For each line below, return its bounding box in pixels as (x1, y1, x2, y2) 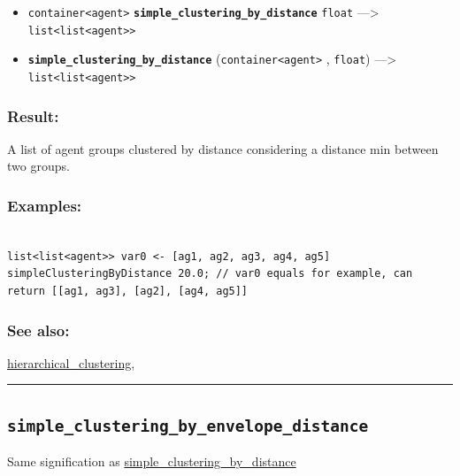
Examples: (7, 194, 82, 216)
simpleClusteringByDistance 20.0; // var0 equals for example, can (7, 267, 413, 280)
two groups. (7, 157, 70, 175)
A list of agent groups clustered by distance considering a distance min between (7, 139, 439, 157)
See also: (7, 319, 70, 341)
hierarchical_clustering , (7, 353, 135, 372)
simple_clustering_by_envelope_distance (7, 416, 369, 435)
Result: (7, 104, 59, 127)
